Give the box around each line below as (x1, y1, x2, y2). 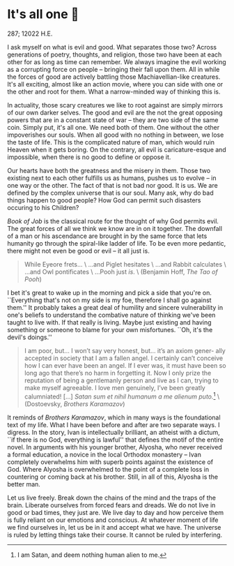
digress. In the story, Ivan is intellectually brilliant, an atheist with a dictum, (7, 428, 221, 436)
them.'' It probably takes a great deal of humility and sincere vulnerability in (7, 303, 224, 311)
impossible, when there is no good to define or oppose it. (7, 153, 171, 161)
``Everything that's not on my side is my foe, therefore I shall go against (7, 296, 212, 304)
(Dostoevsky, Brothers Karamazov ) (24, 399, 125, 408)
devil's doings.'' (7, 333, 52, 341)
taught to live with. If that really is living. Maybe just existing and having (7, 318, 212, 327)
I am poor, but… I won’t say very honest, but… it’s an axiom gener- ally (24, 346, 226, 355)
